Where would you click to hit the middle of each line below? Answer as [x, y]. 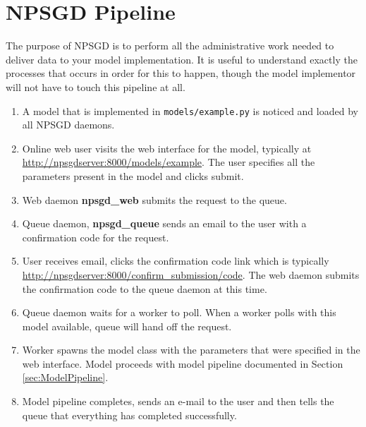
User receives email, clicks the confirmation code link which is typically [176, 261]
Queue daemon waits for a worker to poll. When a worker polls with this [179, 312]
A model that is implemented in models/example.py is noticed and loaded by [190, 110]
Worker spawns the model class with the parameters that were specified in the [191, 350]
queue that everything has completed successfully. [129, 415]
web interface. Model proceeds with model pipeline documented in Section [183, 363]
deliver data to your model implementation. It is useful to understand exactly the [182, 59]
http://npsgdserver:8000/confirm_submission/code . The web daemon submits [191, 274]
